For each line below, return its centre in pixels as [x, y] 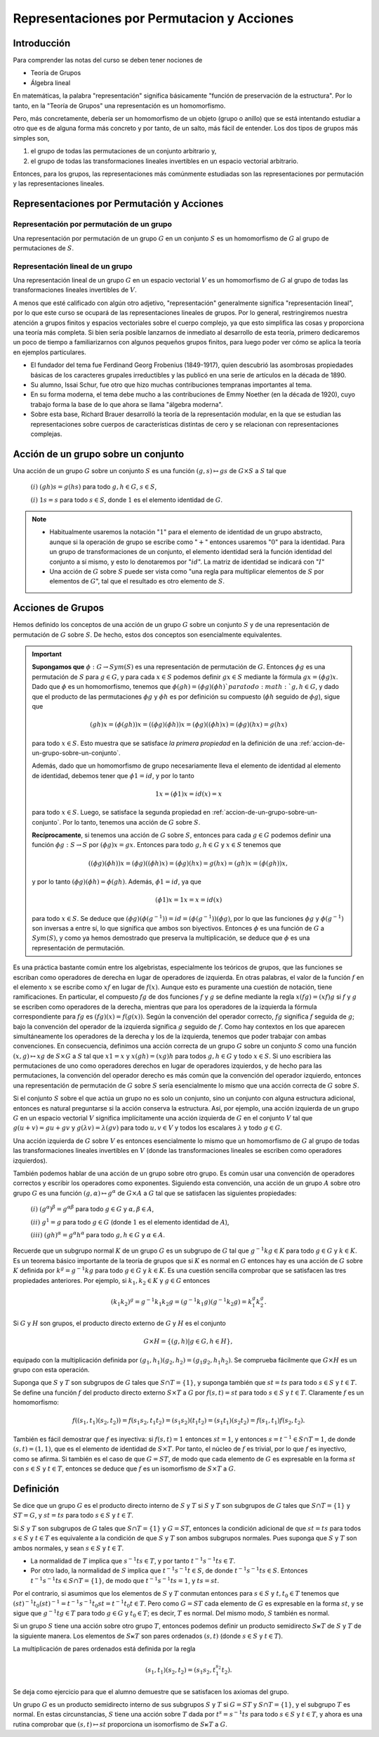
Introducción [42, 43]
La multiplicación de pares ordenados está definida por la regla [104, 1649]
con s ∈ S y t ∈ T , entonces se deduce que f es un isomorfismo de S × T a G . [124, 1468]
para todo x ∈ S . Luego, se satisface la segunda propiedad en [121, 813]
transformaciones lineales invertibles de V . [75, 290]
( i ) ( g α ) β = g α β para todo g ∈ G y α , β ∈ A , [92, 1209]
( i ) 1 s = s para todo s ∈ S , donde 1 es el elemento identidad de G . [127, 500]
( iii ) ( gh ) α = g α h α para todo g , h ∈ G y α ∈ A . [98, 1234]
